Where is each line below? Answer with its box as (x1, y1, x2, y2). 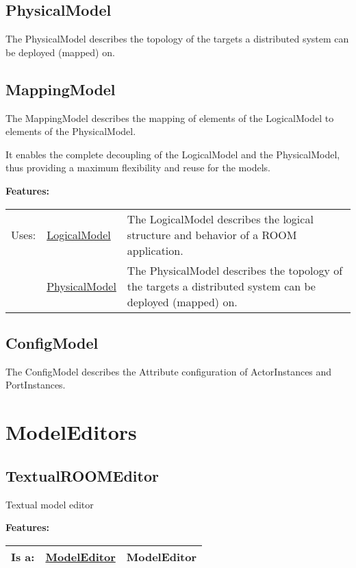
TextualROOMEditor (5, 465, 159, 486)
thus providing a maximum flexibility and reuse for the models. (5, 160, 270, 175)
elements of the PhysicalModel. (5, 124, 136, 138)
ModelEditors (5, 418, 137, 446)
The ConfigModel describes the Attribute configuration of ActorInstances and (5, 364, 332, 378)
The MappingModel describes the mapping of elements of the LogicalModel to (5, 110, 334, 125)
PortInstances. (5, 378, 66, 392)
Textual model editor (5, 497, 94, 511)
